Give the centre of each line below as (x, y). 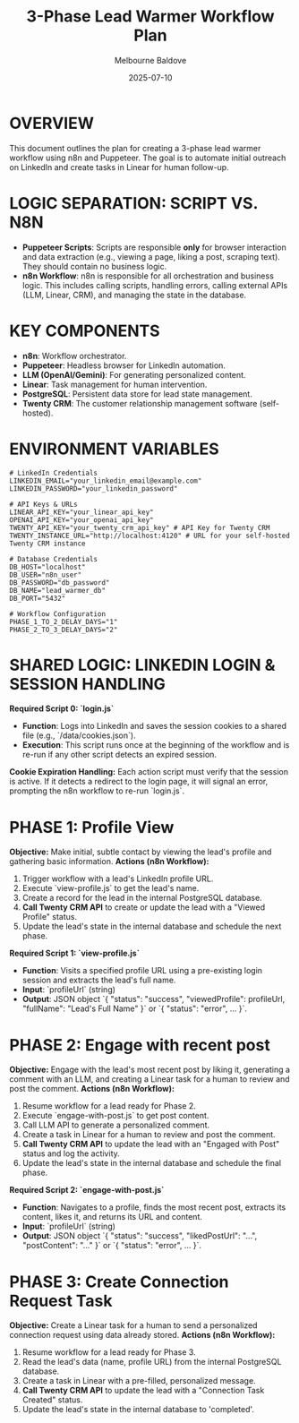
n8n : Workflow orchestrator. (74, 356)
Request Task (61, 1301)
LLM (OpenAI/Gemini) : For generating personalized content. (134, 374)
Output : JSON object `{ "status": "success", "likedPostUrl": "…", (140, 1236)
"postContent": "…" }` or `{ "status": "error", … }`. (112, 1246)
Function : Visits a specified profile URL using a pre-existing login (142, 971)
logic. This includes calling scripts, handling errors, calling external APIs (155, 285)
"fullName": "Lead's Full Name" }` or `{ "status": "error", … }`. (135, 1008)
